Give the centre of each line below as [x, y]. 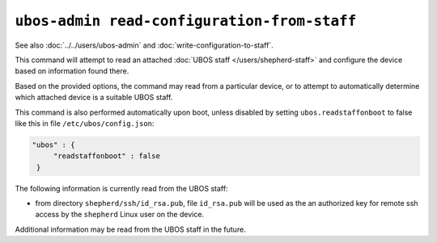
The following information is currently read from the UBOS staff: [121, 188]
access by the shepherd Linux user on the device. [120, 215]
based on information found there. [72, 71]
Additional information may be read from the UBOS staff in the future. [130, 229]
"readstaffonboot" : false [107, 156]
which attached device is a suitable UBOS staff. [94, 98]
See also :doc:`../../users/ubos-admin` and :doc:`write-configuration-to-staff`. [144, 45]
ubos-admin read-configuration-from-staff [186, 21]
